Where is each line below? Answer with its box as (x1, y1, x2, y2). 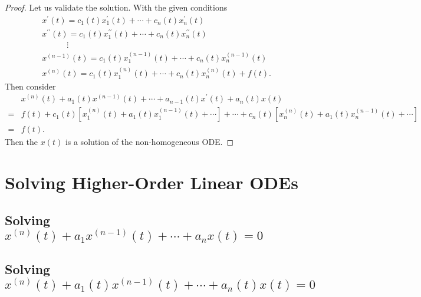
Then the (5, 136, 38, 148)
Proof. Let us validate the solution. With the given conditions (5, 1, 228, 13)
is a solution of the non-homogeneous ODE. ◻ (65, 136, 234, 148)
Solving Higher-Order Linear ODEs (5, 170, 298, 194)
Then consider (5, 80, 56, 92)
